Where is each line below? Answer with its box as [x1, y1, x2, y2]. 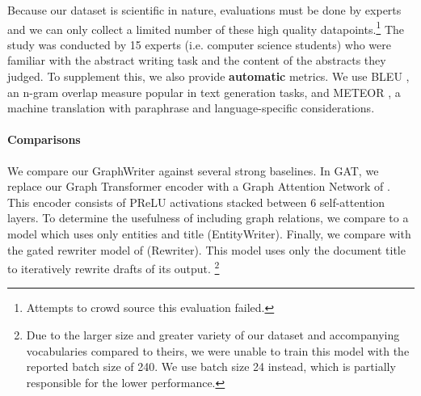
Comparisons [7, 131, 81, 148]
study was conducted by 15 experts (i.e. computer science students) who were [7, 36, 391, 53]
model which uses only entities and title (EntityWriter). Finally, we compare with [7, 225, 411, 242]
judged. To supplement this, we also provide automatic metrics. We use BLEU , [7, 68, 410, 85]
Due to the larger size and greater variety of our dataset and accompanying [26, 326, 400, 343]
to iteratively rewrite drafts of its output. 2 [7, 258, 220, 276]
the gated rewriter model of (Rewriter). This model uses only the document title [7, 241, 406, 258]
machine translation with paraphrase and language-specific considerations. [7, 99, 375, 116]
